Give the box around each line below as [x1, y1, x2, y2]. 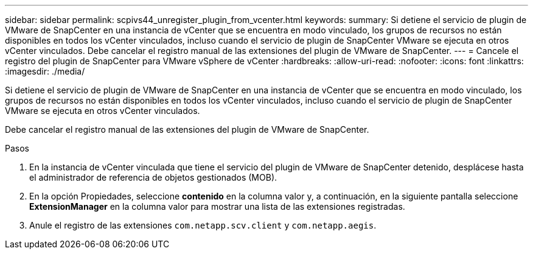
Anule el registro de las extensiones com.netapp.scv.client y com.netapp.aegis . [29, 220, 377, 230]
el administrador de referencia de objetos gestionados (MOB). [29, 172, 277, 182]
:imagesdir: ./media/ [5, 66, 85, 76]
